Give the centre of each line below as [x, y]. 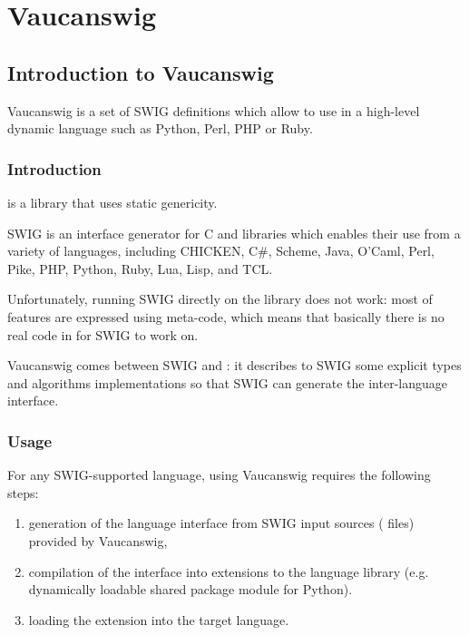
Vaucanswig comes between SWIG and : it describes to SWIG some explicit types [234, 365]
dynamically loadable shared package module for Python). [191, 589]
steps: [23, 492]
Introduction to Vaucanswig [141, 72]
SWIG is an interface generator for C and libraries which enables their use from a [234, 233]
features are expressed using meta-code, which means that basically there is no [226, 316]
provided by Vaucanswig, [98, 540]
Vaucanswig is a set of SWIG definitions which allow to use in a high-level [214, 110]
